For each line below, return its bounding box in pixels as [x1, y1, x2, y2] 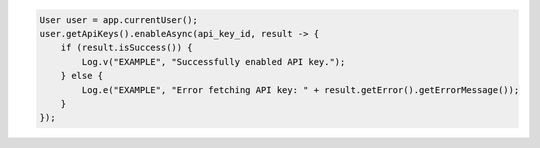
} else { [60, 70, 104, 82]
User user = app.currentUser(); [39, 14, 199, 25]
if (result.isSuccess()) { [60, 42, 194, 54]
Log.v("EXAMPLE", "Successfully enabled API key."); [81, 56, 346, 67]
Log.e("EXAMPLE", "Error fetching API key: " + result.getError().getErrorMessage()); [81, 84, 520, 95]
